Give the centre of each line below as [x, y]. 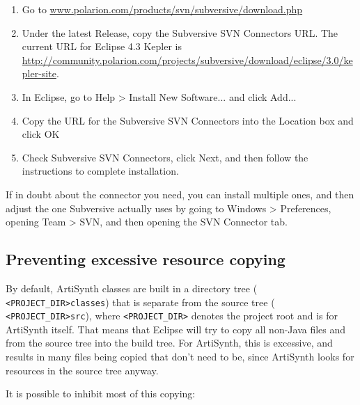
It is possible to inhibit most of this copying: [101, 394]
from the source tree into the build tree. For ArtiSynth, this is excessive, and [169, 343]
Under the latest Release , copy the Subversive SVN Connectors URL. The [180, 32]
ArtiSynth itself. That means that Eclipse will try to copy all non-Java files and [176, 329]
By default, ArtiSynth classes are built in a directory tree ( [132, 288]
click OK [41, 134]
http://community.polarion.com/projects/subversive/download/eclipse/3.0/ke [187, 59]
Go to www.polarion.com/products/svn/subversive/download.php [162, 9]
